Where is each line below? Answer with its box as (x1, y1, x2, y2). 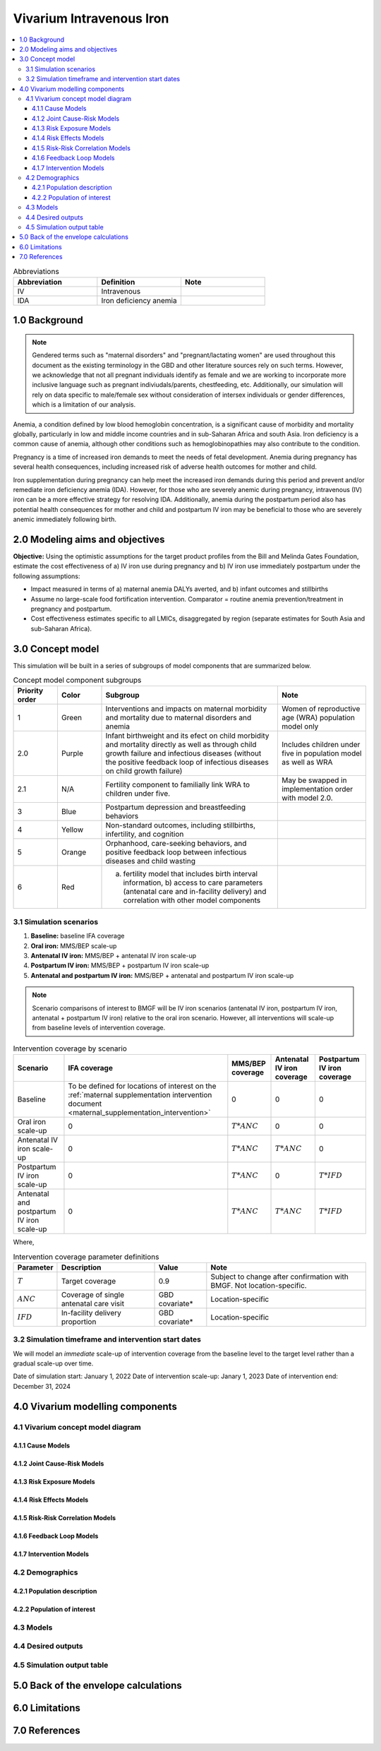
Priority (17, 686, 44, 695)
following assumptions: (13, 572, 80, 580)
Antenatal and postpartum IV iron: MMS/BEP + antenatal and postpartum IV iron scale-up (30, 971, 294, 979)
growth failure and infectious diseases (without (105, 748, 262, 758)
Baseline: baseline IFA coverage (30, 932, 125, 940)
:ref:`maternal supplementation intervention (68, 1090, 212, 1100)
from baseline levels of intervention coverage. (32, 1024, 166, 1032)
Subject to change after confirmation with (210, 1272, 349, 1281)
